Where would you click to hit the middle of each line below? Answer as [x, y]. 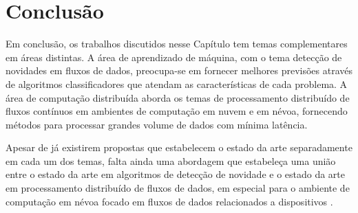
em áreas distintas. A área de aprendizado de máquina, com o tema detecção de [174, 57]
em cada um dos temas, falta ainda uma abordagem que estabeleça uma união [171, 160]
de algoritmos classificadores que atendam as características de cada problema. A [177, 83]
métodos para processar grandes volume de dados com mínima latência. [157, 124]
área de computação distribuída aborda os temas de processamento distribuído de [178, 97]
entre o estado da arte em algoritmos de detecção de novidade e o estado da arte [176, 174]
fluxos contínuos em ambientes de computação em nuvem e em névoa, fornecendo [177, 111]
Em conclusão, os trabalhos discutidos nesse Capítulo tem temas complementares [177, 44]
